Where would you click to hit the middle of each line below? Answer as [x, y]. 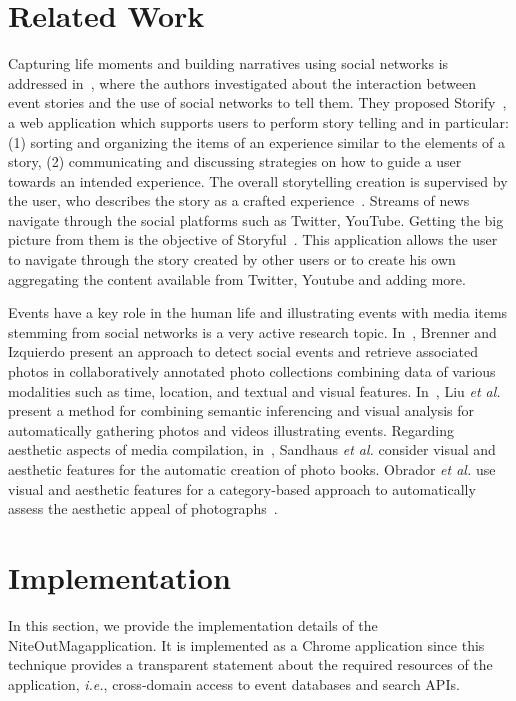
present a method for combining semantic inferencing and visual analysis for [241, 410]
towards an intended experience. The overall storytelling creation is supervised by [258, 180]
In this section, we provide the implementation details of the [193, 624]
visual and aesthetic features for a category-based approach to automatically [242, 488]
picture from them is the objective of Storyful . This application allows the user [253, 239]
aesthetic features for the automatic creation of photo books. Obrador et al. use [252, 469]
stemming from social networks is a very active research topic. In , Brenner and [252, 331]
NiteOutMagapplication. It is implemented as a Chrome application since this [246, 644]
